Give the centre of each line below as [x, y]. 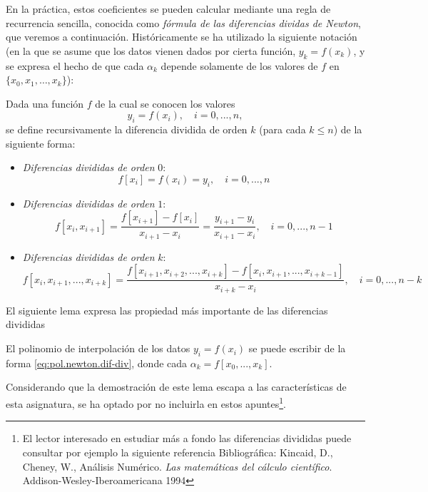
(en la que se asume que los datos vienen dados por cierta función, [151, 50]
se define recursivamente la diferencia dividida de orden [127, 129]
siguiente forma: [41, 143]
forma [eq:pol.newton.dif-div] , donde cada [97, 363]
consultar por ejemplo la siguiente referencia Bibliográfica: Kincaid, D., [178, 452]
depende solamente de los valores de [239, 65]
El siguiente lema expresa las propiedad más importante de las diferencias [167, 310]
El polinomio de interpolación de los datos [98, 348]
